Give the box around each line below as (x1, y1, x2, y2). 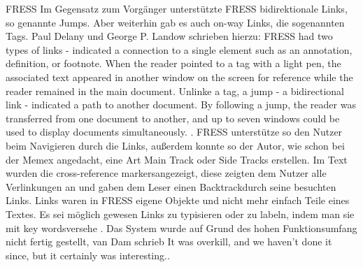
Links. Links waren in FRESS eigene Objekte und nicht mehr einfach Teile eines (6, 193, 350, 208)
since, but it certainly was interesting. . (6, 247, 170, 262)
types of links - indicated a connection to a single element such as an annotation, (6, 42, 353, 57)
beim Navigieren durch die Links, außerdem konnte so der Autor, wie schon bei (6, 138, 345, 152)
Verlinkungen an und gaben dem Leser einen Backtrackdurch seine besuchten (6, 179, 336, 194)
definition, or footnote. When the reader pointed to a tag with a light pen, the (6, 56, 341, 71)
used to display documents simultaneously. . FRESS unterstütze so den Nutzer (6, 124, 343, 139)
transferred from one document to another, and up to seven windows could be (6, 110, 340, 125)
